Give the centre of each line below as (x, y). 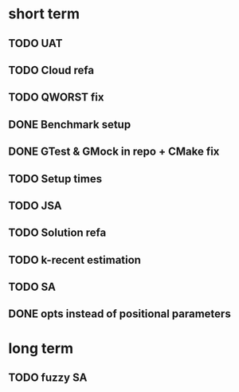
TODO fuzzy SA (48, 378)
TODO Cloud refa (51, 70)
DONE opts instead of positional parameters (119, 314)
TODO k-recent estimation (75, 260)
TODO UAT (35, 43)
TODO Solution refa (57, 233)
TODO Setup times (55, 179)
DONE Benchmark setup (70, 124)
